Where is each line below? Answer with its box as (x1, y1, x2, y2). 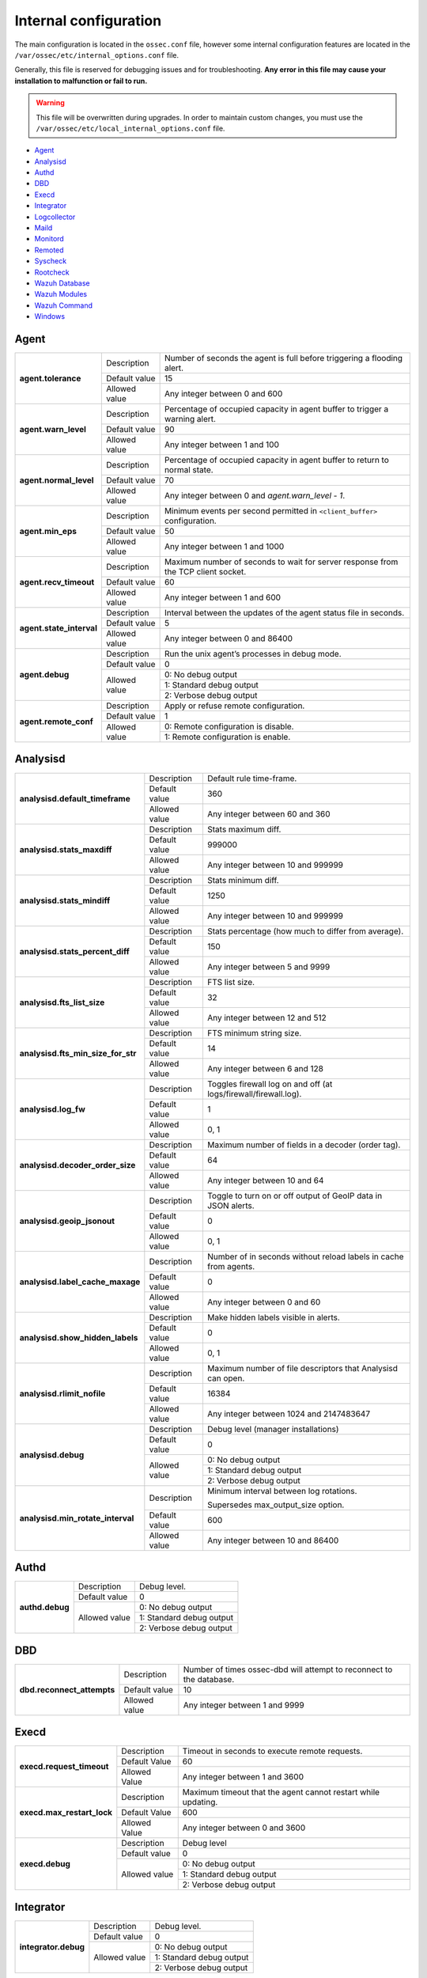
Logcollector (34, 212, 76, 222)
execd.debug (19, 1859, 71, 1870)
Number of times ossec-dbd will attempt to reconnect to (183, 1664, 393, 1675)
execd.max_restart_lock (19, 1807, 113, 1818)
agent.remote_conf (19, 716, 94, 727)
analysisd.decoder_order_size (19, 1159, 136, 1170)
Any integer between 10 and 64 (206, 1175, 324, 1186)
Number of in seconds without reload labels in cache (206, 1251, 404, 1262)
